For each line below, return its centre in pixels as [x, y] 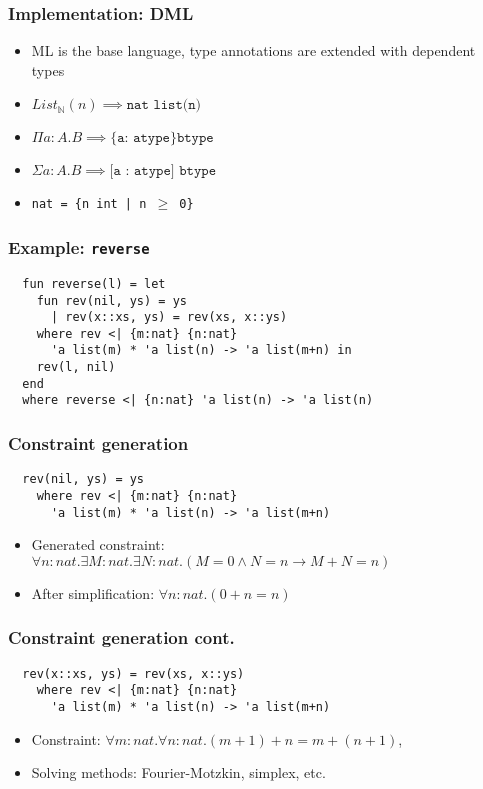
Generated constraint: [98, 544]
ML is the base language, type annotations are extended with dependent [253, 50]
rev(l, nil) [76, 367]
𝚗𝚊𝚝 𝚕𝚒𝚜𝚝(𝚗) [164, 105]
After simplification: [93, 592]
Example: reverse [79, 246]
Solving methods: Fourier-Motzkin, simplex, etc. [178, 772]
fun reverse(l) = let [94, 283]
